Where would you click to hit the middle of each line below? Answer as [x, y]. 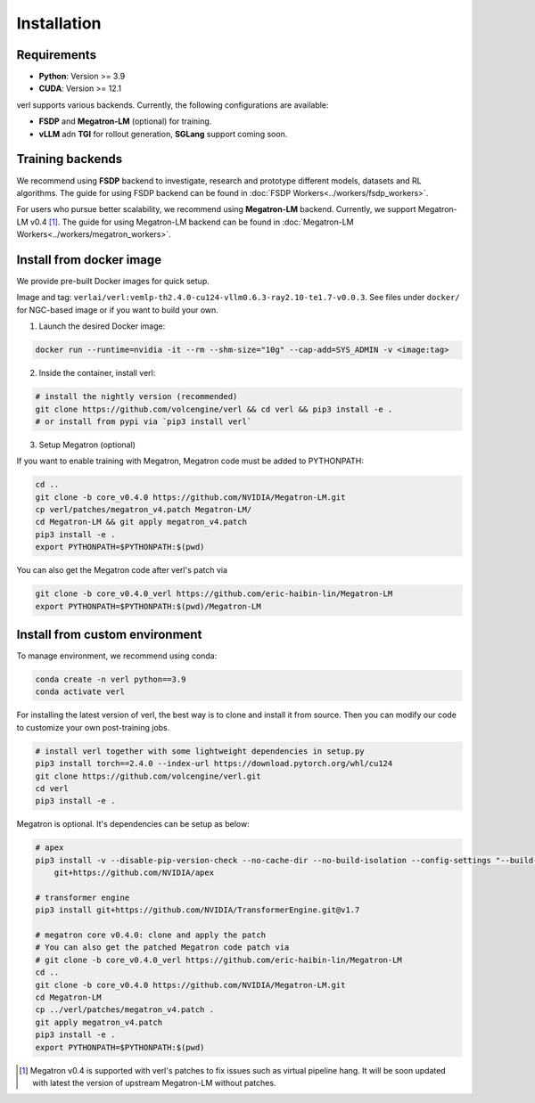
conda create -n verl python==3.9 [111, 680]
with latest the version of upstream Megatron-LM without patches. [154, 1083]
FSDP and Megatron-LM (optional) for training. [125, 121]
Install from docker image [89, 260]
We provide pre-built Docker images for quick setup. [113, 281]
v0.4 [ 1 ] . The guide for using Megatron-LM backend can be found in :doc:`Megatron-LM [192, 222]
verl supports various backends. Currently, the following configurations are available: [173, 105]
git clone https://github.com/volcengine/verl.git [148, 776]
